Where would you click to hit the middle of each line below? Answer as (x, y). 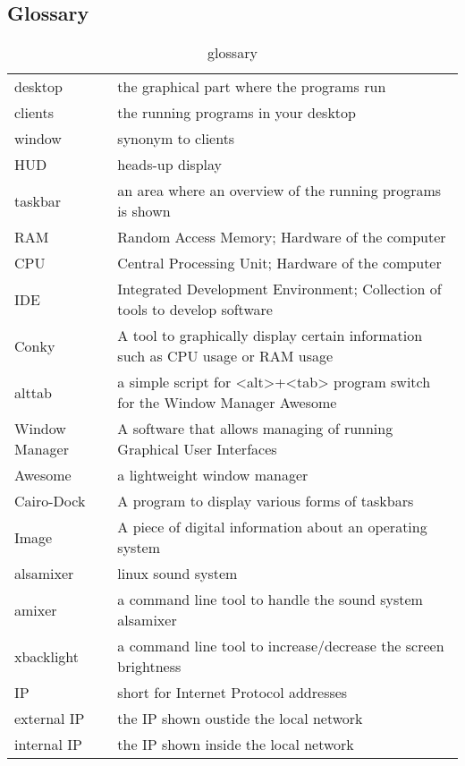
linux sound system (178, 574)
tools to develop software (195, 310)
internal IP (48, 745)
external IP (50, 719)
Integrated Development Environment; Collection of (279, 289)
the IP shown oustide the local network (240, 719)
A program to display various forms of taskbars (266, 501)
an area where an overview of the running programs (279, 191)
